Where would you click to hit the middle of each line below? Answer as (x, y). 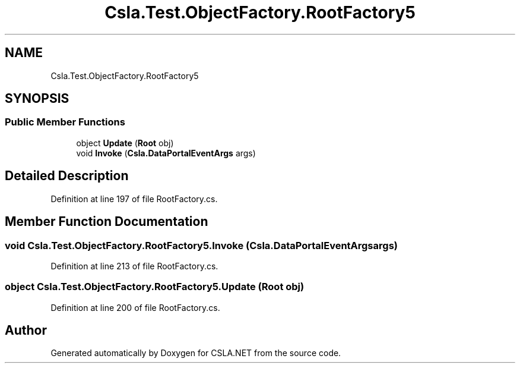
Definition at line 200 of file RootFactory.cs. (135, 307)
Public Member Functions (65, 122)
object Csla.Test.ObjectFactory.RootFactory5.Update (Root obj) (155, 287)
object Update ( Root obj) (125, 143)
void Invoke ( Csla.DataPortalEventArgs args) (166, 153)
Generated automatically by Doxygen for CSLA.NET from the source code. (196, 353)
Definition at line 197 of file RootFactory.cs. (134, 199)
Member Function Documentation (107, 222)
